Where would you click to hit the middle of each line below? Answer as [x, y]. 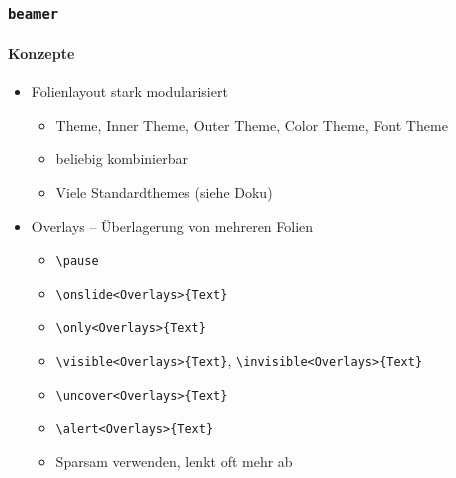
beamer [33, 13]
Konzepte [41, 53]
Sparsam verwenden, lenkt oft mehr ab [174, 461]
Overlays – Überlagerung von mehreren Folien [172, 225]
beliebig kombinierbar [121, 158]
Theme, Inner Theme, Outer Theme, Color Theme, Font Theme [251, 124]
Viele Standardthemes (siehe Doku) [164, 191]
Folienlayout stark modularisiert [129, 91]
